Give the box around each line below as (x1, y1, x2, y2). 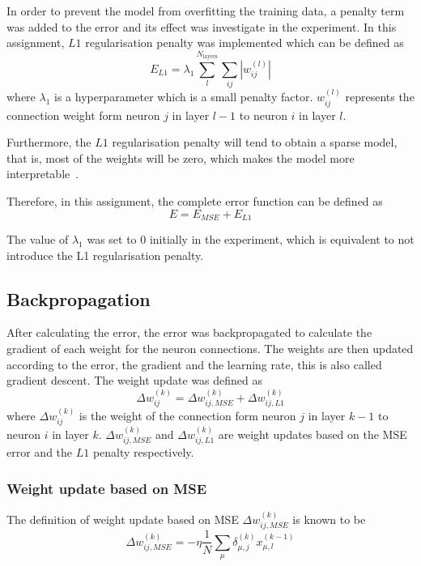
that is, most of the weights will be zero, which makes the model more (6, 149, 355, 166)
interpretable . (6, 165, 79, 182)
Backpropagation (6, 286, 151, 311)
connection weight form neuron (6, 106, 160, 123)
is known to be (292, 511, 366, 528)
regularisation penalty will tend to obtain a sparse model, (112, 134, 398, 151)
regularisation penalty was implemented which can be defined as (85, 34, 404, 51)
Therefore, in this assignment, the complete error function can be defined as (6, 192, 383, 209)
